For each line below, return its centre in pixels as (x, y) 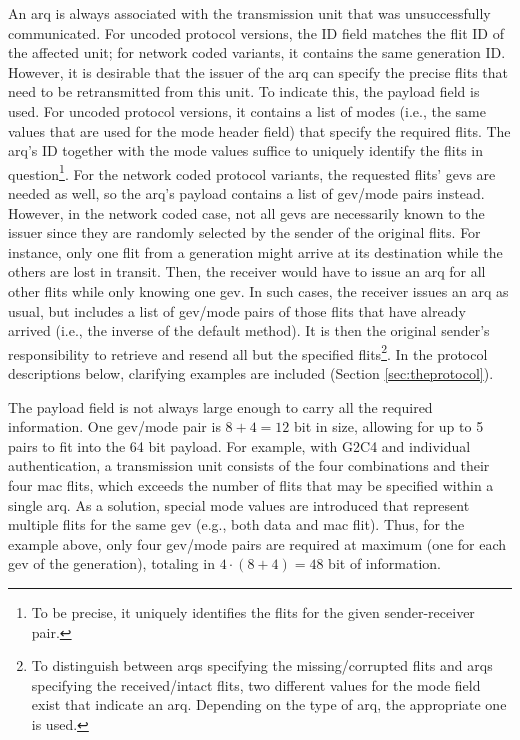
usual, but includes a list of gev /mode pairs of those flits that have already (237, 310)
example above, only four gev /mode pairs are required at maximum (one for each (257, 543)
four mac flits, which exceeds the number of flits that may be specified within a (251, 484)
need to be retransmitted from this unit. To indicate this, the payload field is (244, 91)
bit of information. (384, 563)
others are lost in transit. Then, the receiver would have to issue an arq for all (247, 271)
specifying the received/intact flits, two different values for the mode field (256, 684)
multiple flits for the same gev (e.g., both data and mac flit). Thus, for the (236, 524)
